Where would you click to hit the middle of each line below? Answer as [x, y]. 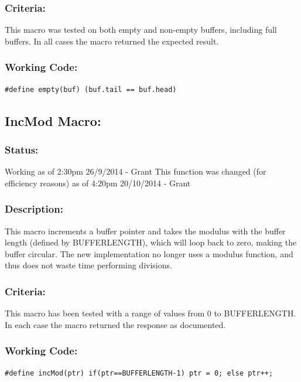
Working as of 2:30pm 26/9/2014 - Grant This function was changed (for [136, 171]
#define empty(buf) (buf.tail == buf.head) [91, 89]
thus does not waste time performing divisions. [88, 265]
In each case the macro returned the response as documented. [115, 324]
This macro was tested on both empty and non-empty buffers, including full [141, 30]
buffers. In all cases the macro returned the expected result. [112, 41]
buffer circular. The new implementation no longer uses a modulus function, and [149, 253]
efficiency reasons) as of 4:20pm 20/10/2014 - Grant [98, 183]
